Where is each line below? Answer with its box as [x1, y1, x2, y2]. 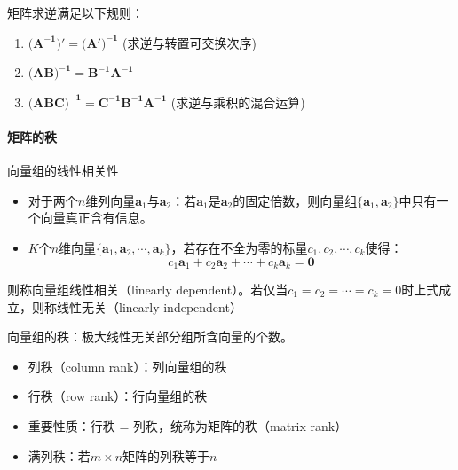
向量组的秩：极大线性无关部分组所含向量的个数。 [7, 327, 293, 346]
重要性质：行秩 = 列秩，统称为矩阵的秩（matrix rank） [28, 416, 348, 435]
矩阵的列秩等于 [122, 446, 210, 465]
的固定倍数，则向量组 [233, 191, 358, 209]
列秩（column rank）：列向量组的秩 [28, 356, 227, 375]
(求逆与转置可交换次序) [122, 33, 257, 51]
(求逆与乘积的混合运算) [170, 92, 305, 111]
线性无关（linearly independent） [56, 297, 242, 316]
